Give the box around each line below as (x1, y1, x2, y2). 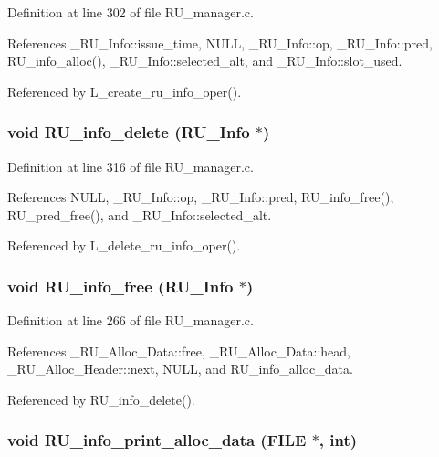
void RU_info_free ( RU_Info (7, 274, 234, 297)
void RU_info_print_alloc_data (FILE (7, 429, 307, 452)
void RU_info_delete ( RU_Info (7, 121, 250, 143)
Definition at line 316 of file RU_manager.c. (7, 156, 254, 175)
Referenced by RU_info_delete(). (7, 389, 195, 409)
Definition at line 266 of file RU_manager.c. (7, 311, 254, 330)
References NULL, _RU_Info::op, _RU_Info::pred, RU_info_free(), (7, 187, 394, 207)
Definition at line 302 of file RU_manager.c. (7, 3, 254, 21)
